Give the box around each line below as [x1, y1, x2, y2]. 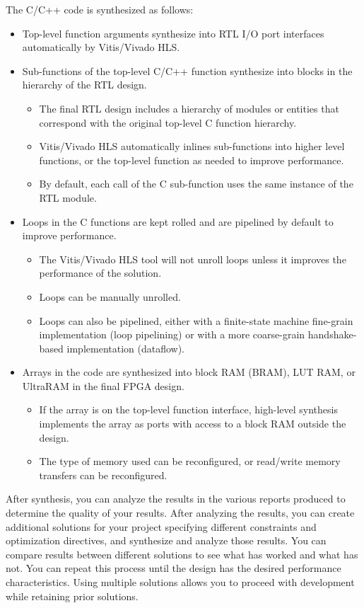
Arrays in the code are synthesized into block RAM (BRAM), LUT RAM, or [22, 365, 356, 379]
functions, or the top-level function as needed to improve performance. [39, 152, 344, 167]
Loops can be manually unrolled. [39, 289, 181, 304]
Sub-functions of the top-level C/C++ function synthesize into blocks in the [22, 63, 353, 78]
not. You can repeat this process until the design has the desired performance [6, 561, 341, 575]
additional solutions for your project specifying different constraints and [6, 519, 317, 534]
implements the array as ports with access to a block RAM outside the [39, 416, 346, 431]
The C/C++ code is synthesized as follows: [6, 2, 194, 16]
